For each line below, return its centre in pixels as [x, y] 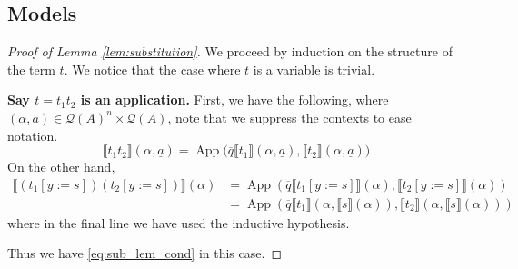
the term [31, 69]
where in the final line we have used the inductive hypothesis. [179, 222]
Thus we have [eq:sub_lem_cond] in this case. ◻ [145, 253]
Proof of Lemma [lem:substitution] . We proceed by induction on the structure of [230, 51]
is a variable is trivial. [314, 69]
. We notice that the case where [152, 69]
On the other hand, [61, 167]
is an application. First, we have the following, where [234, 100]
